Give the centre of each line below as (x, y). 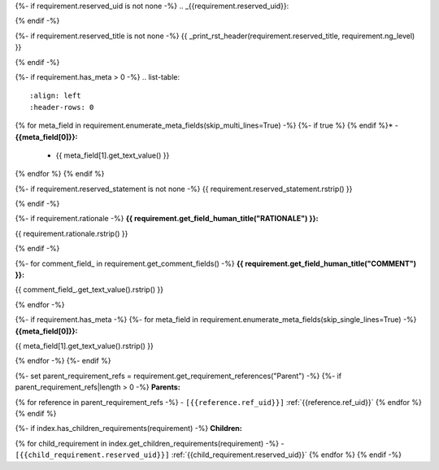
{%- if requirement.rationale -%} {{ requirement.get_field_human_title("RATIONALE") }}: (167, 219)
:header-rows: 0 (62, 107)
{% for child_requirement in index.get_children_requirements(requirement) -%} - (150, 443)
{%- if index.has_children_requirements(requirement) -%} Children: (129, 429)
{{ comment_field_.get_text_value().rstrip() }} (89, 289)
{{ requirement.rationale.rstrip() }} (72, 233)
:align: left (55, 96)
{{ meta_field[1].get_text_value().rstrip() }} (85, 346)
